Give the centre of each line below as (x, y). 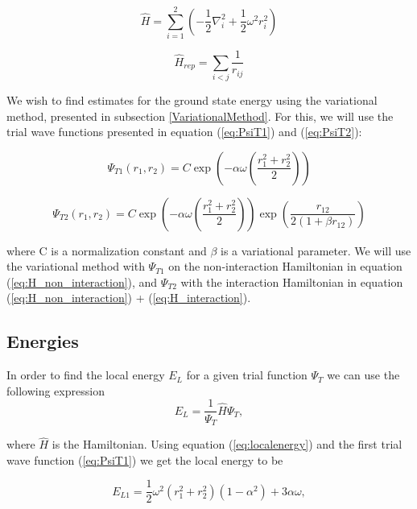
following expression (56, 390)
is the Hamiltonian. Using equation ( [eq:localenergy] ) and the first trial (227, 444)
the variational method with (76, 266)
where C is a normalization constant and (107, 250)
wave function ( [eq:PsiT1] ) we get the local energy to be (145, 459)
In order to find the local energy (86, 375)
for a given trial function (247, 375)
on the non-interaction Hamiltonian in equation (285, 266)
